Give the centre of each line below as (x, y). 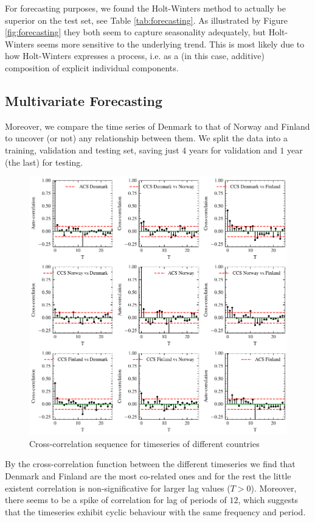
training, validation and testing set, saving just (92, 150)
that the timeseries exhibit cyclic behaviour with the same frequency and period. (155, 511)
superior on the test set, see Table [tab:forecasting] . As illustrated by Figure (146, 20)
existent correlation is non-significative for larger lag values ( (118, 488)
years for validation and (233, 150)
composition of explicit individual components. (92, 67)
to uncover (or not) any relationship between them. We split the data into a (146, 138)
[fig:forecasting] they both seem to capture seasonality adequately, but (135, 32)
